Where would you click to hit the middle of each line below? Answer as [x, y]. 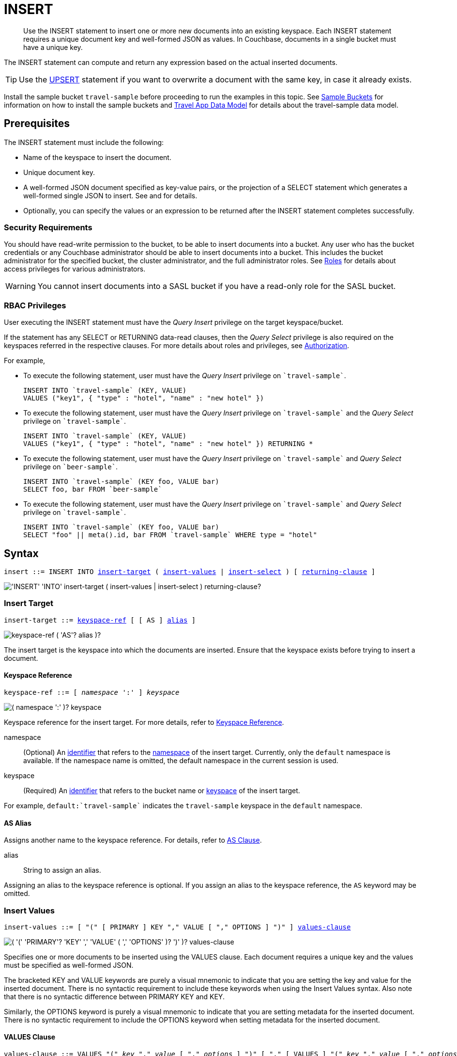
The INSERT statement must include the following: [84, 142]
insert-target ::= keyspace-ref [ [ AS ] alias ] [100, 620]
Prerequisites [37, 124]
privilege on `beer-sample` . [71, 467]
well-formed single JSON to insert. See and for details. [110, 195]
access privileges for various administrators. [75, 269]
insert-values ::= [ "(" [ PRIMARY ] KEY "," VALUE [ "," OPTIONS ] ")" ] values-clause [177, 927]
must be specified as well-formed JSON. [69, 965]
